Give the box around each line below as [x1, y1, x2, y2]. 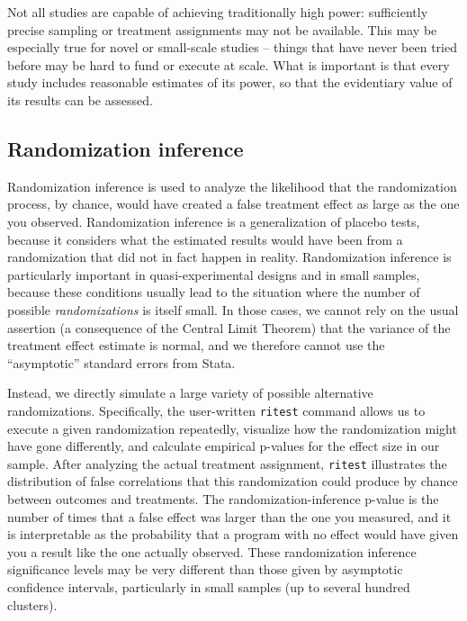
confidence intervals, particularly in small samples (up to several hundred [7, 577, 410, 596]
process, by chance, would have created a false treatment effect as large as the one [7, 194, 460, 213]
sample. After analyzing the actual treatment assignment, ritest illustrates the [7, 454, 447, 472]
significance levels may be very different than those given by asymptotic [7, 560, 403, 579]
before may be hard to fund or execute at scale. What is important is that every [7, 55, 450, 74]
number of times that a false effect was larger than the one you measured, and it [7, 507, 452, 526]
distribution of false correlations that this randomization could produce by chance [7, 472, 458, 490]
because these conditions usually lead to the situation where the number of [7, 283, 420, 301]
